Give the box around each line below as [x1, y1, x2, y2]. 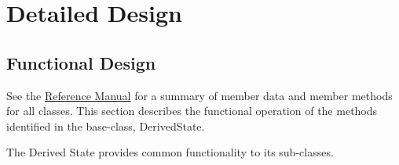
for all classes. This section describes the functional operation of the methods [6, 102, 378, 119]
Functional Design [6, 50, 156, 74]
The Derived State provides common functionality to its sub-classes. [6, 144, 334, 160]
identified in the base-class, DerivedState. [6, 117, 205, 134]
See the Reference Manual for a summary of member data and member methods [6, 87, 393, 103]
